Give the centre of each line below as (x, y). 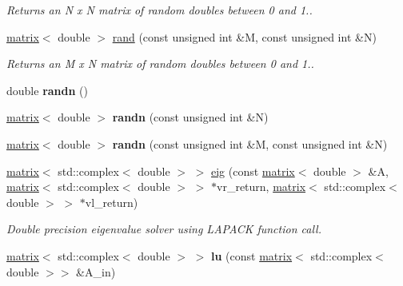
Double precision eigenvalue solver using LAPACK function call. (164, 229)
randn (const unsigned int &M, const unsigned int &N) (250, 143)
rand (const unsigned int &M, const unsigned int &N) (244, 36)
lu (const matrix (252, 255)
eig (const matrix (253, 171)
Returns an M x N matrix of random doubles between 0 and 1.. (160, 64)
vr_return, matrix (261, 187)
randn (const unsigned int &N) (190, 117)
